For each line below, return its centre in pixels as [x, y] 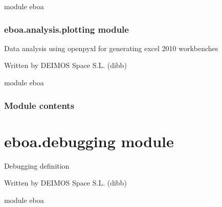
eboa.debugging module [89, 141]
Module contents [39, 105]
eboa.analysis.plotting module [66, 29]
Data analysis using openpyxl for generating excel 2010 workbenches [111, 48]
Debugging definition [37, 165]
